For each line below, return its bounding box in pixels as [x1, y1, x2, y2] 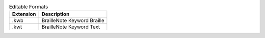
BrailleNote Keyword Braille [41, 17, 105, 24]
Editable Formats [9, 3, 49, 10]
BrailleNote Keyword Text [41, 23, 100, 30]
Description [41, 11, 70, 18]
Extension [12, 11, 36, 18]
